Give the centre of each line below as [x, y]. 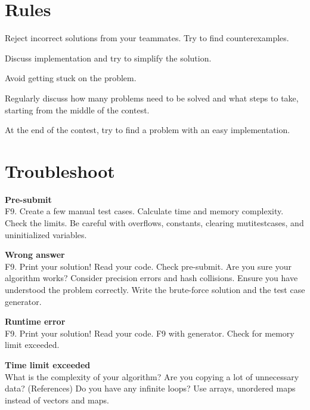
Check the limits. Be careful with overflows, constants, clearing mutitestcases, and [154, 223]
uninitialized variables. [46, 234]
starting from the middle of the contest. [77, 110]
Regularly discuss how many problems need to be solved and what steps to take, [152, 98]
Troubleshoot [60, 170]
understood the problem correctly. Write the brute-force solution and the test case [155, 289]
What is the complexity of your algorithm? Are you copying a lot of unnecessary [152, 376]
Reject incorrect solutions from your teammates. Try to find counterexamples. [147, 38]
